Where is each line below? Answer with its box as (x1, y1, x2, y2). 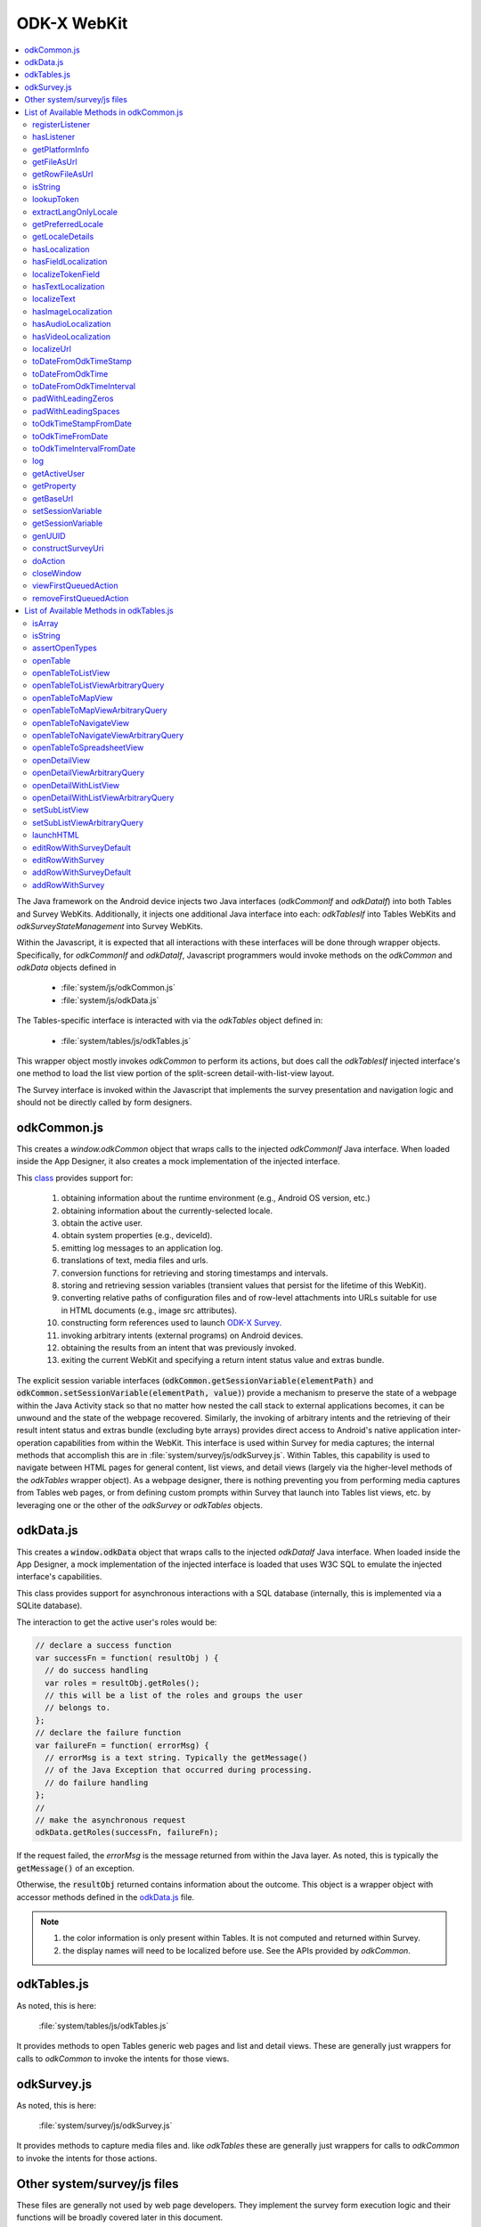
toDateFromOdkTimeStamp (32, 356, 133, 367)
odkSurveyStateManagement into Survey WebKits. (16, 920, 204, 931)
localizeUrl (32, 343, 71, 354)
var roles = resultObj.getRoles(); (45, 1677, 200, 1688)
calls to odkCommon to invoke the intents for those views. (16, 2053, 230, 2064)
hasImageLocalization (32, 306, 113, 316)
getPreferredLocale (32, 219, 104, 230)
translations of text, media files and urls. (61, 1255, 208, 1266)
